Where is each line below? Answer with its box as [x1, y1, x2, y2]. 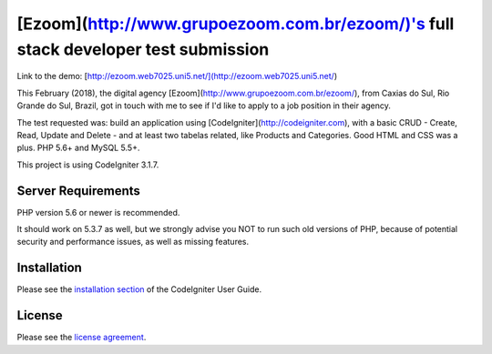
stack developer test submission [16, 39, 270, 59]
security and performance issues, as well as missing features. [16, 237, 250, 248]
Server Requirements [16, 183, 141, 198]
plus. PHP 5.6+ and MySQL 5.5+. [16, 142, 140, 154]
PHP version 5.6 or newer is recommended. [16, 207, 180, 217]
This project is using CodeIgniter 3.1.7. [16, 159, 159, 170]
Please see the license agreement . [16, 332, 147, 343]
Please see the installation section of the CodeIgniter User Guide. [16, 284, 262, 295]
